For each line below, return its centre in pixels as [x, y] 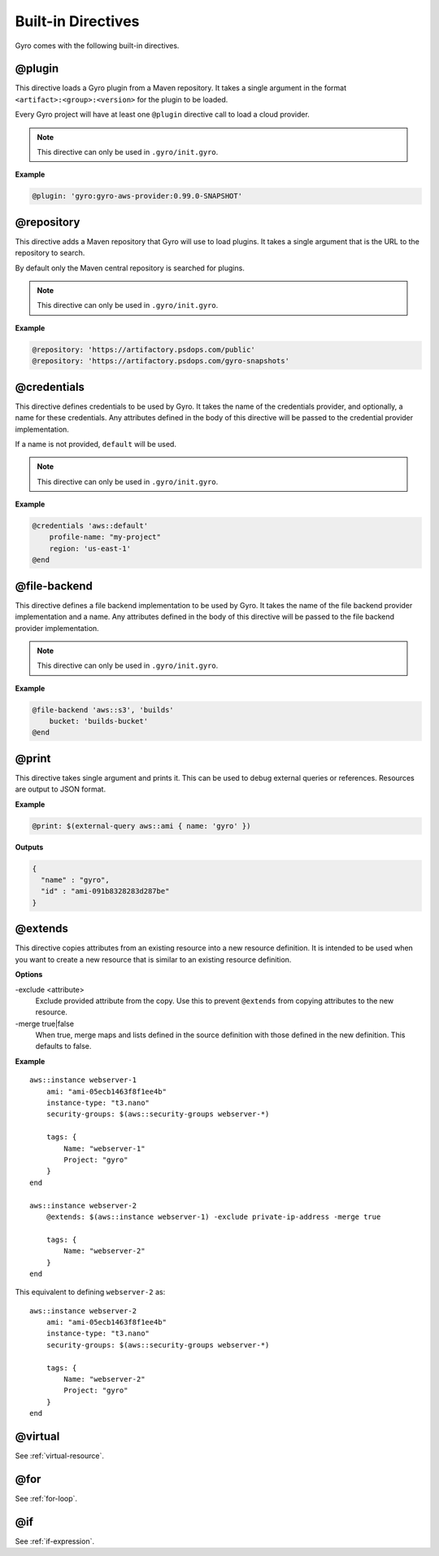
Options [29, 975]
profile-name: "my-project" [105, 537]
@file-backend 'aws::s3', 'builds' [103, 710]
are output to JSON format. [60, 789]
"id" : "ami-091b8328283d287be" [105, 891]
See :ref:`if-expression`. [55, 1541]
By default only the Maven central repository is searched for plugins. [130, 268]
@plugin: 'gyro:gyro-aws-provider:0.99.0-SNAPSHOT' [137, 196]
